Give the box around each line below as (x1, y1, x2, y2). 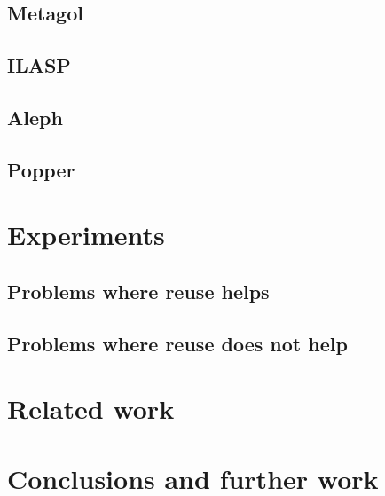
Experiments (7, 217, 165, 253)
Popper (7, 155, 75, 183)
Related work (7, 390, 175, 427)
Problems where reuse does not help (7, 329, 348, 357)
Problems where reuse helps (7, 277, 270, 304)
